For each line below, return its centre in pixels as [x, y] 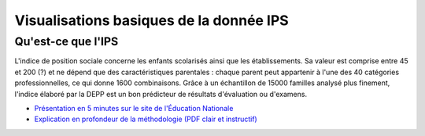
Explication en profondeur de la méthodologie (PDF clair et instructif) [146, 119]
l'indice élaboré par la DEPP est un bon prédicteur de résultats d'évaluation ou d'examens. [161, 94]
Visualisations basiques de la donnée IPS [152, 20]
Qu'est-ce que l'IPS [67, 41]
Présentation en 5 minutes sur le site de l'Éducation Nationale [134, 108]
